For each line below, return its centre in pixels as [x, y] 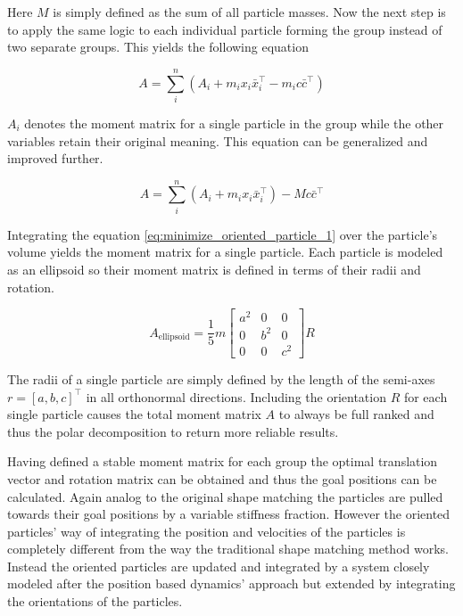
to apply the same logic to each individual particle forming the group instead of [225, 29]
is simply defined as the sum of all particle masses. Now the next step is [249, 12]
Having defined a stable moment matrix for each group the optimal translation [223, 461]
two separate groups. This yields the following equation [158, 47]
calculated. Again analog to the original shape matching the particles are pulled [225, 496]
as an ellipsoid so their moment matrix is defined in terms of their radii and [214, 269]
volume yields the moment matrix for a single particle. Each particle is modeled [225, 252]
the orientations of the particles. [95, 601]
